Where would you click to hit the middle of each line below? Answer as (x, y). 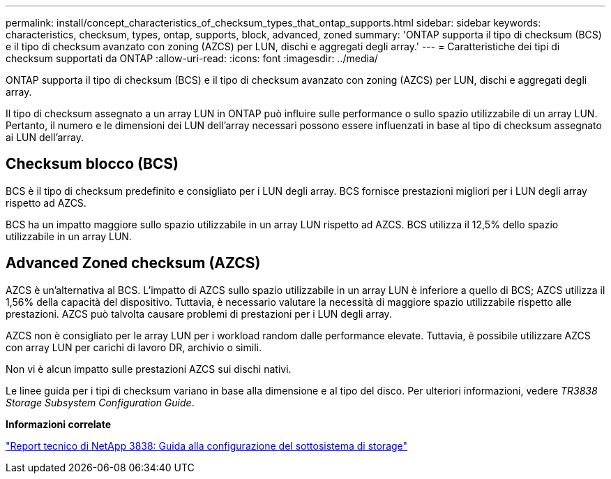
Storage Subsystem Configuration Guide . (100, 402)
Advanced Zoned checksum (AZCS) (133, 263)
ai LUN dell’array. (45, 137)
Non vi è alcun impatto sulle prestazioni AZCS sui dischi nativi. (149, 369)
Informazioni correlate (59, 424)
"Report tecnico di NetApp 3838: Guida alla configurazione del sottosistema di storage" (207, 445)
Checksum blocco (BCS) (92, 164)
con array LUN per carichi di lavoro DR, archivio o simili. (134, 347)
